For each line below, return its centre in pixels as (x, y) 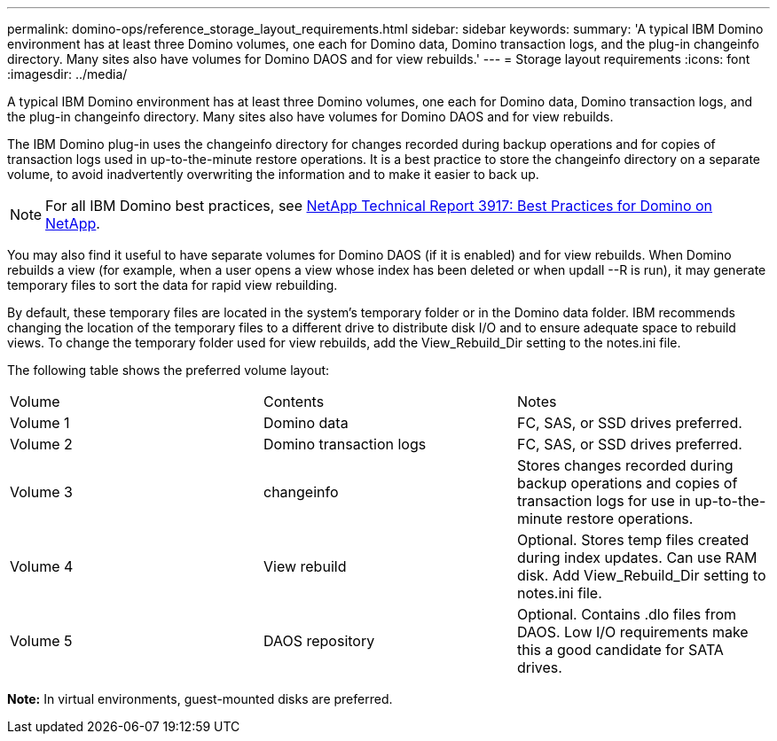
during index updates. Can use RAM (637, 558)
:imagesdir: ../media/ (67, 74)
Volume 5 (41, 641)
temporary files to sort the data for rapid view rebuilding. (173, 285)
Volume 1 (40, 423)
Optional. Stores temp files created (633, 540)
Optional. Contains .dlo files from (627, 614)
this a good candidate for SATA (620, 650)
